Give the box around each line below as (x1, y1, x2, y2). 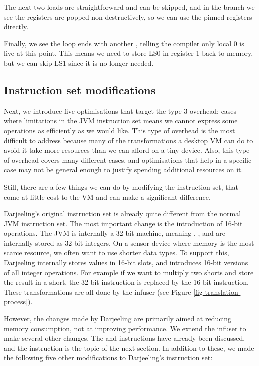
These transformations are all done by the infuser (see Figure (4, 286, 191, 297)
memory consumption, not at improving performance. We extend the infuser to (4, 323, 246, 333)
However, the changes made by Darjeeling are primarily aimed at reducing (4, 313, 232, 324)
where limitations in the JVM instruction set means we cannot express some (4, 115, 238, 126)
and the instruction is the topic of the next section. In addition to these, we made (4, 342, 254, 353)
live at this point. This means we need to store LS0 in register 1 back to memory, (4, 48, 253, 58)
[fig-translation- (193, 286, 241, 297)
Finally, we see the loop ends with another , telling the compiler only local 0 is (4, 38, 244, 48)
